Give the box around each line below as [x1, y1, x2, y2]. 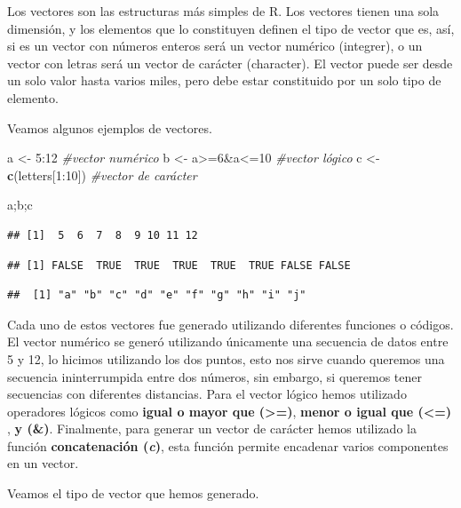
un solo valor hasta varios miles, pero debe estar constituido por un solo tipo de [7, 71, 441, 90]
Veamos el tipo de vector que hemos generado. [7, 484, 259, 503]
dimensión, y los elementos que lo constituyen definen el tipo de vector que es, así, [7, 19, 455, 37]
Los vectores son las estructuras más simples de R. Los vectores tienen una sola [7, 2, 440, 20]
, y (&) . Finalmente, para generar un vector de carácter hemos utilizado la [7, 419, 417, 438]
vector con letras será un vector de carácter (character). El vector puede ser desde [7, 53, 453, 72]
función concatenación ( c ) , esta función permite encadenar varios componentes [7, 436, 449, 455]
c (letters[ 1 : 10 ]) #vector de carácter [7, 165, 197, 184]
